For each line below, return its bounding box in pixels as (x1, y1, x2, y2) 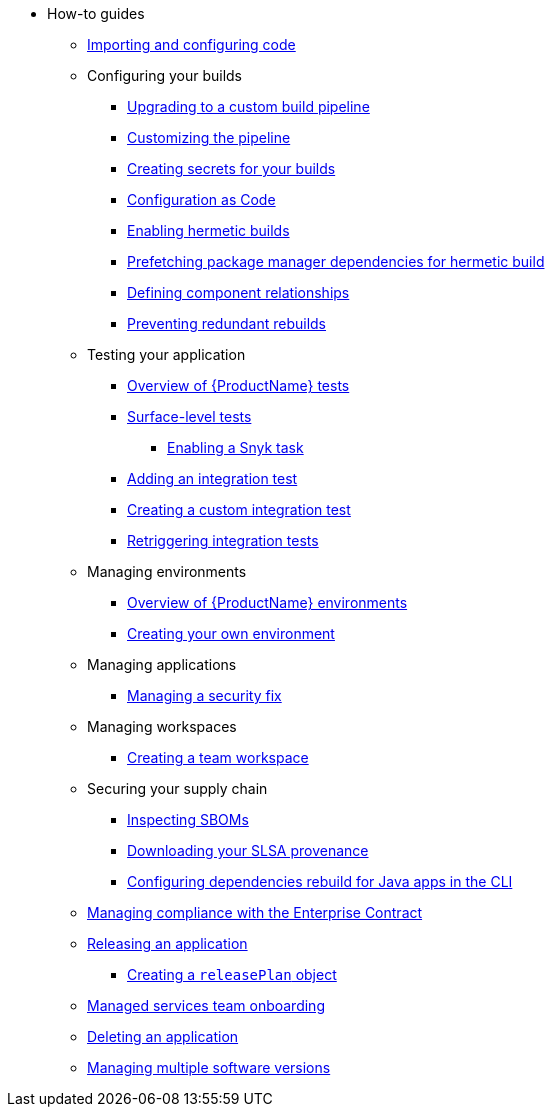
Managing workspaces (87, 718, 237, 735)
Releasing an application (87, 935, 248, 952)
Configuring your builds (87, 67, 242, 84)
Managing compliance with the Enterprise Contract (87, 904, 423, 921)
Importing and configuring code (87, 36, 296, 53)
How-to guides (47, 5, 145, 22)
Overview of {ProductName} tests (127, 377, 350, 394)
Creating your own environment (127, 625, 335, 642)
